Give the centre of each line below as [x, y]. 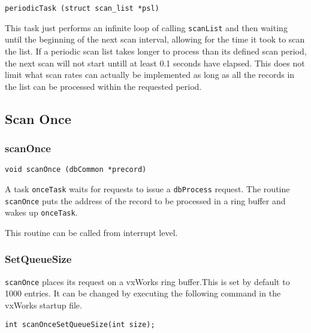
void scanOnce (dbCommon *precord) [76, 170]
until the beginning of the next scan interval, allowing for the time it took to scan [155, 39]
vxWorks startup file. [43, 305]
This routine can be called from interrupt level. [91, 232]
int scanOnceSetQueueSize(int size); [80, 324]
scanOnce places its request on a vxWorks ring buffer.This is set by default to [147, 281]
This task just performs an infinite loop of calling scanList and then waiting [146, 27]
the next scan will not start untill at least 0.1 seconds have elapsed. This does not [155, 63]
